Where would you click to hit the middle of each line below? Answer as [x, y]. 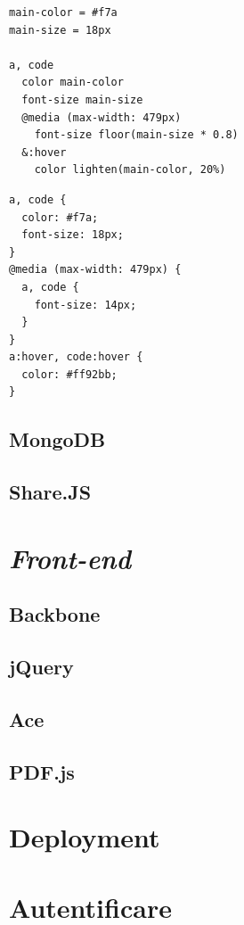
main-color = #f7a [63, 12]
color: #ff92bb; [69, 374]
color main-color [73, 83]
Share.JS [50, 492]
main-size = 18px [60, 30]
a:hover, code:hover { [76, 357]
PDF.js [42, 771]
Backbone [55, 614]
